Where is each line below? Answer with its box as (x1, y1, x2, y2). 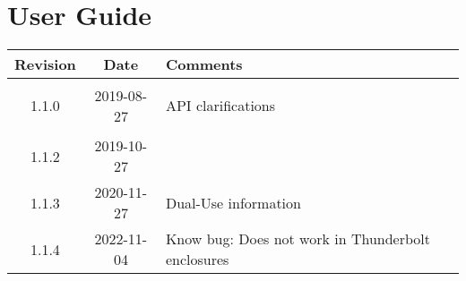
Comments (165, 54, 243, 75)
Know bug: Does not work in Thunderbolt (165, 228, 431, 250)
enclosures (165, 249, 229, 270)
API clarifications (165, 95, 276, 116)
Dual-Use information (165, 192, 301, 213)
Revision (14, 54, 76, 75)
